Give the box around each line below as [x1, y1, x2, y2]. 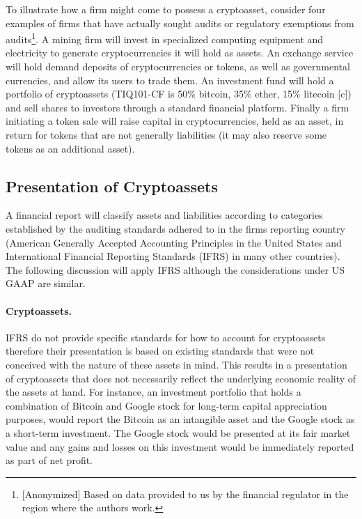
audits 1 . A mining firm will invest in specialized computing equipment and [6, 30, 324, 46]
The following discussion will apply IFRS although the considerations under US [6, 262, 345, 277]
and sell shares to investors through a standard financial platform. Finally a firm [6, 100, 349, 114]
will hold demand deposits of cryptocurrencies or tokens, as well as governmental [6, 59, 350, 74]
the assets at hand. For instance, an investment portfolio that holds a [6, 385, 301, 399]
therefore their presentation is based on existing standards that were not [6, 343, 315, 358]
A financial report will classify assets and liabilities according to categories [6, 208, 323, 222]
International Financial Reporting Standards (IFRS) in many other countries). [6, 249, 340, 263]
